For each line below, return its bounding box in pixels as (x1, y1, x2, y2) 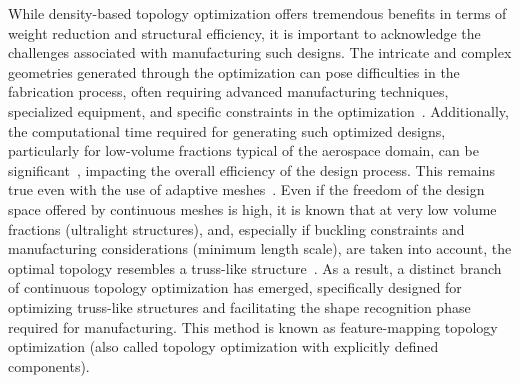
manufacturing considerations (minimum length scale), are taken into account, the (8, 238, 512, 259)
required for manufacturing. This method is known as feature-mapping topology (8, 316, 498, 337)
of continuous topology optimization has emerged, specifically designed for (8, 277, 462, 298)
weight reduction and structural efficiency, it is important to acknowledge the (8, 22, 481, 43)
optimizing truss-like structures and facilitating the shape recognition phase (8, 296, 471, 317)
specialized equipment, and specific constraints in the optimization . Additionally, (8, 100, 509, 121)
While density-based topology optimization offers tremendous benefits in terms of (8, 3, 507, 23)
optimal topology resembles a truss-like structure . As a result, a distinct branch (8, 257, 502, 278)
